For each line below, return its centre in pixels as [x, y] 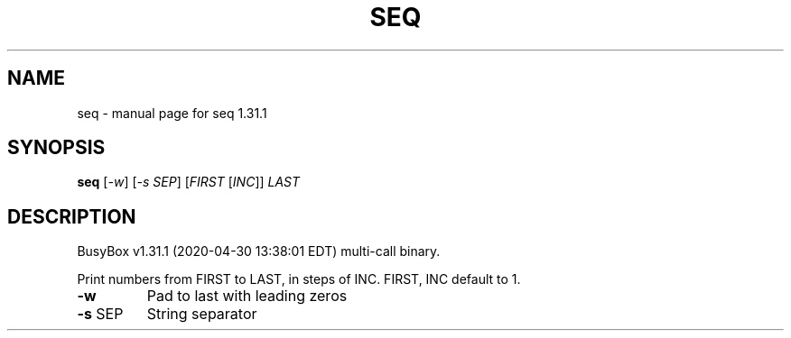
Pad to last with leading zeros [247, 296]
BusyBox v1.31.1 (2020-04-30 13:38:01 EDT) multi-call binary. [259, 251]
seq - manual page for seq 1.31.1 [172, 113]
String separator [202, 314]
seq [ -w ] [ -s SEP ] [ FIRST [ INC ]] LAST [189, 182]
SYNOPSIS [56, 148]
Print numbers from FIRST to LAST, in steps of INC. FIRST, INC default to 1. [299, 279]
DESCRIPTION [72, 216]
